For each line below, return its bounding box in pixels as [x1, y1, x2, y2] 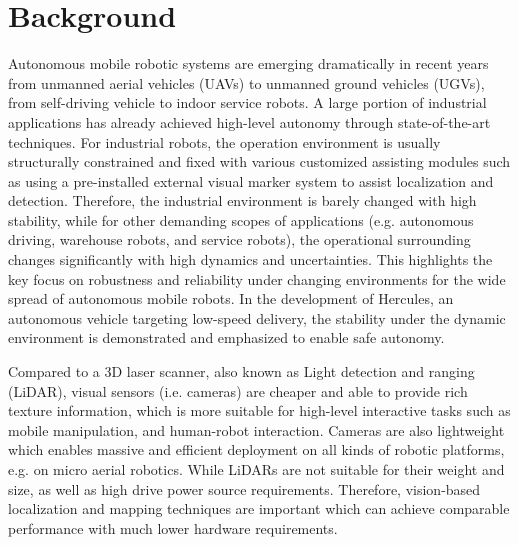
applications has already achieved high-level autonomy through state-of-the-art [8, 111, 491, 132]
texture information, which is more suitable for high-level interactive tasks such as [8, 400, 511, 421]
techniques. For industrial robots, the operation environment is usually [8, 131, 441, 152]
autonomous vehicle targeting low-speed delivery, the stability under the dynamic [8, 307, 506, 328]
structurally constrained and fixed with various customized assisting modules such [8, 151, 511, 172]
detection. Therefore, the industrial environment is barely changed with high [8, 190, 477, 211]
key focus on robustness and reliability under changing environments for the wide [8, 268, 506, 289]
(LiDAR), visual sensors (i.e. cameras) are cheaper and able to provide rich [8, 380, 468, 401]
